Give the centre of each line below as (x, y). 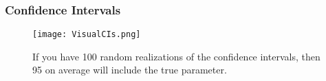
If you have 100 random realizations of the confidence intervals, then (176, 56)
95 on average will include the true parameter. (130, 70)
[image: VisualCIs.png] (87, 35)
